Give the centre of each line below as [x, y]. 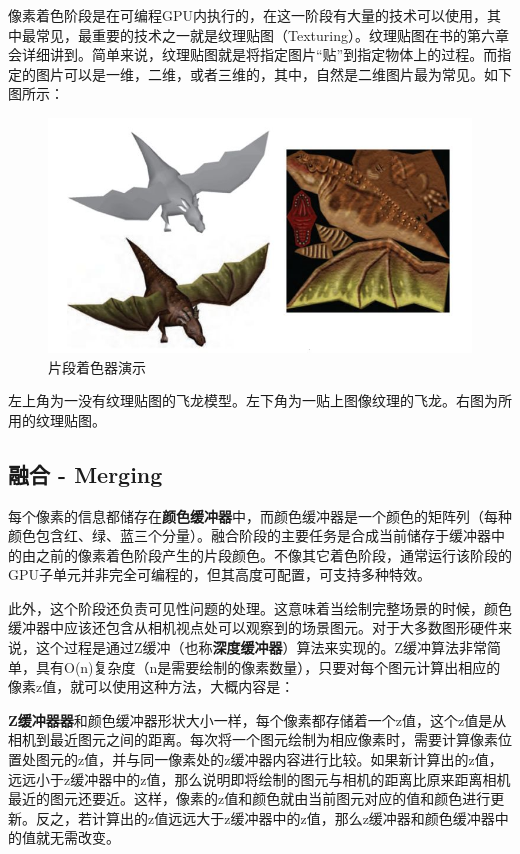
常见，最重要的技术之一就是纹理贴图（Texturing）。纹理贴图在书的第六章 [272, 34]
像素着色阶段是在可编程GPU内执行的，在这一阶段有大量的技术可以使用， [248, 15]
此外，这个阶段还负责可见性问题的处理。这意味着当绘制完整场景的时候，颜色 [260, 607]
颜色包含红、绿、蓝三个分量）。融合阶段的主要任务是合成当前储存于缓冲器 [249, 535]
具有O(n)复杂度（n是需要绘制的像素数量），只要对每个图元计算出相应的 [268, 666]
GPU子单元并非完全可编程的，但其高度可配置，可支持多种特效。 [220, 574]
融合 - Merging [85, 473]
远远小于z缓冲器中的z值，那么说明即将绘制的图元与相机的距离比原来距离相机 [259, 778]
